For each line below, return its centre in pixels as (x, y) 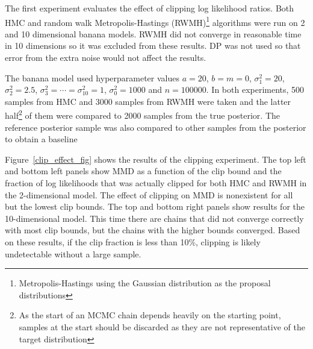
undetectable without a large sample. (73, 253)
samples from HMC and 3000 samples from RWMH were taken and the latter (148, 101)
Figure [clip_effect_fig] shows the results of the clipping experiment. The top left (156, 159)
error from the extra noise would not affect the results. (106, 58)
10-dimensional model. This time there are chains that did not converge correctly (154, 218)
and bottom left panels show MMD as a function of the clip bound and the (143, 171)
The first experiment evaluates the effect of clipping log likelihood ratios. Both (150, 8)
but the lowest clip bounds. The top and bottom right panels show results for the (155, 206)
